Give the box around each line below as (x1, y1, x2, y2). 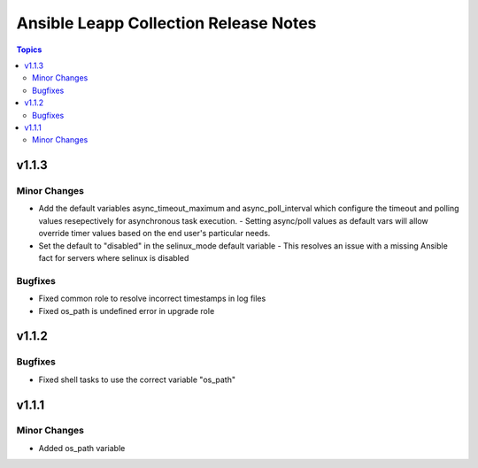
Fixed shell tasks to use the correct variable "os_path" (38, 374, 236, 385)
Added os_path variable (38, 442, 126, 453)
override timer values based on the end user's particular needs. (38, 228, 271, 239)
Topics (16, 44, 42, 55)
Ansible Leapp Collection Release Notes (16, 13, 317, 33)
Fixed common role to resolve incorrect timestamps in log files (38, 293, 266, 304)
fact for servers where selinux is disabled (38, 253, 189, 263)
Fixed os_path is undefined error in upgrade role (38, 305, 215, 316)
